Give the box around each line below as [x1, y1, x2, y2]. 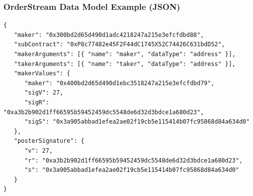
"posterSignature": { [14, 137, 84, 145]
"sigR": [24, 98, 50, 106]
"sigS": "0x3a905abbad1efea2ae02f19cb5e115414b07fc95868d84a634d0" [24, 118, 250, 126]
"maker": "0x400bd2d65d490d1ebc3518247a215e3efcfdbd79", [24, 79, 215, 87]
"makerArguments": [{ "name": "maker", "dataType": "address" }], [14, 51, 236, 58]
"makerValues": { [14, 70, 71, 77]
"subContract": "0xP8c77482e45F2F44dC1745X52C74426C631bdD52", [14, 41, 225, 48]
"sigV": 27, [24, 89, 63, 97]
